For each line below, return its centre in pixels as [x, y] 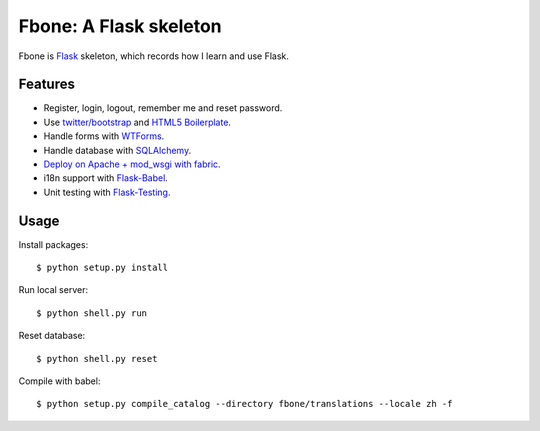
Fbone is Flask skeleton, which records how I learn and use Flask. [154, 56]
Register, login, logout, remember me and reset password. [163, 108]
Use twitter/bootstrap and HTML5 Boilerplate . [137, 122]
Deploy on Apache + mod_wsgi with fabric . [132, 164]
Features [46, 84]
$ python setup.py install [102, 268]
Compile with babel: [59, 381]
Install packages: [53, 244]
